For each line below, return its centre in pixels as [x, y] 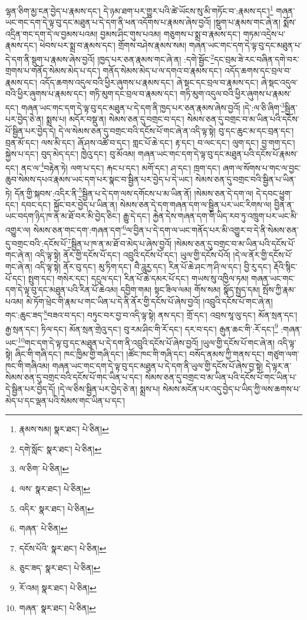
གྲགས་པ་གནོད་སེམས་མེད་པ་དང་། [53, 71]
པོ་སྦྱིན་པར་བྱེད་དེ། [31, 130]
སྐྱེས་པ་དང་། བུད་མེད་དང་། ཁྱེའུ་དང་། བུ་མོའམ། [70, 154]
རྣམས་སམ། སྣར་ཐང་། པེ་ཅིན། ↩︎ [64, 429]
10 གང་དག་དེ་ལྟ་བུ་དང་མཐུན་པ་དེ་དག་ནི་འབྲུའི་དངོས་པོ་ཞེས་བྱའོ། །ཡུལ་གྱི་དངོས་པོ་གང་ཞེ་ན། [146, 341]
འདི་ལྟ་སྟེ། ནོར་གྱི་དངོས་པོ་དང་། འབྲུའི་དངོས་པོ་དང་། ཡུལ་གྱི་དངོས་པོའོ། [133, 255]
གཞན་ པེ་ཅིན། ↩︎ [43, 528]
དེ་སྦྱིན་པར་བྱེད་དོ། [30, 388]
